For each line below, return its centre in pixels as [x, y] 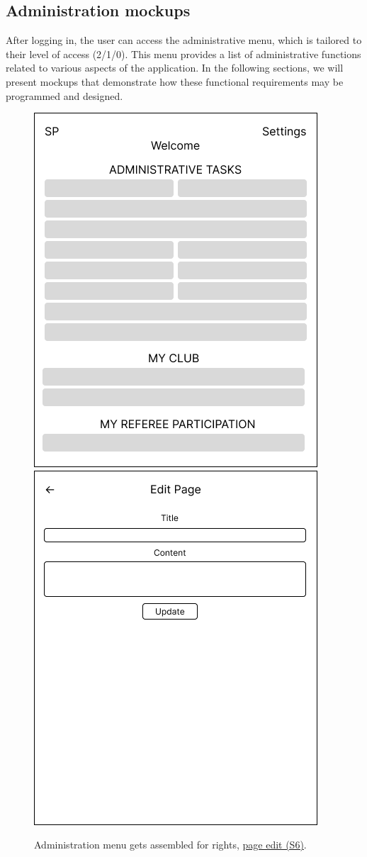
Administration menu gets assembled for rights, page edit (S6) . [170, 845]
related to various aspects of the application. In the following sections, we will [175, 68]
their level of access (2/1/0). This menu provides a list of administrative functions [183, 54]
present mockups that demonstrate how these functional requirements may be [175, 81]
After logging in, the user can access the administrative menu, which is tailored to [184, 40]
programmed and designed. [64, 95]
